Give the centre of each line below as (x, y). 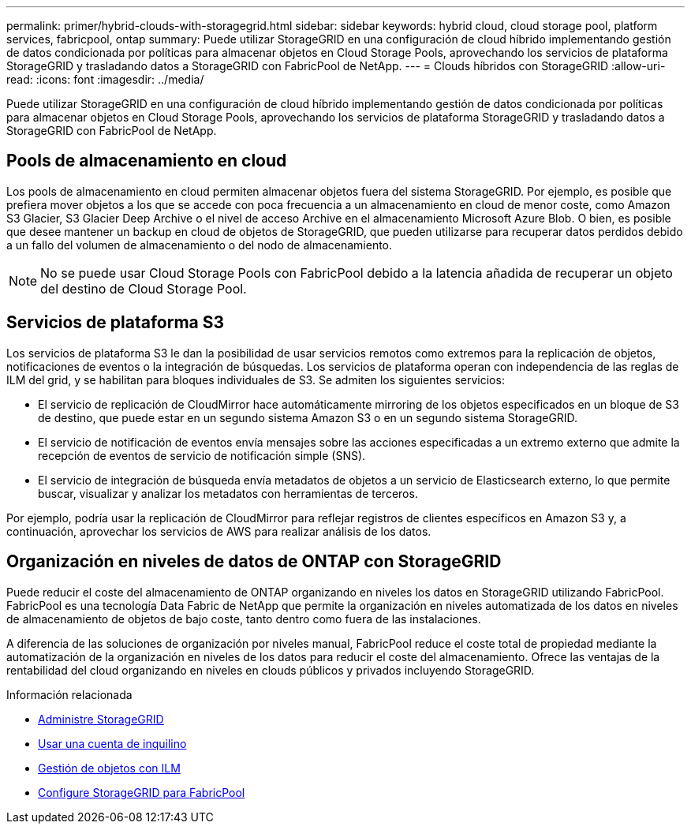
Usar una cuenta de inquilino (112, 743)
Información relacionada (69, 694)
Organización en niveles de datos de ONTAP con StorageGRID (254, 562)
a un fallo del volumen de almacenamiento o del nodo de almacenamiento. (200, 245)
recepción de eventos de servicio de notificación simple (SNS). (202, 455)
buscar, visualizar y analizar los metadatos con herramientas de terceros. (228, 493)
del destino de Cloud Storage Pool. (144, 288)
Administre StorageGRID (101, 719)
